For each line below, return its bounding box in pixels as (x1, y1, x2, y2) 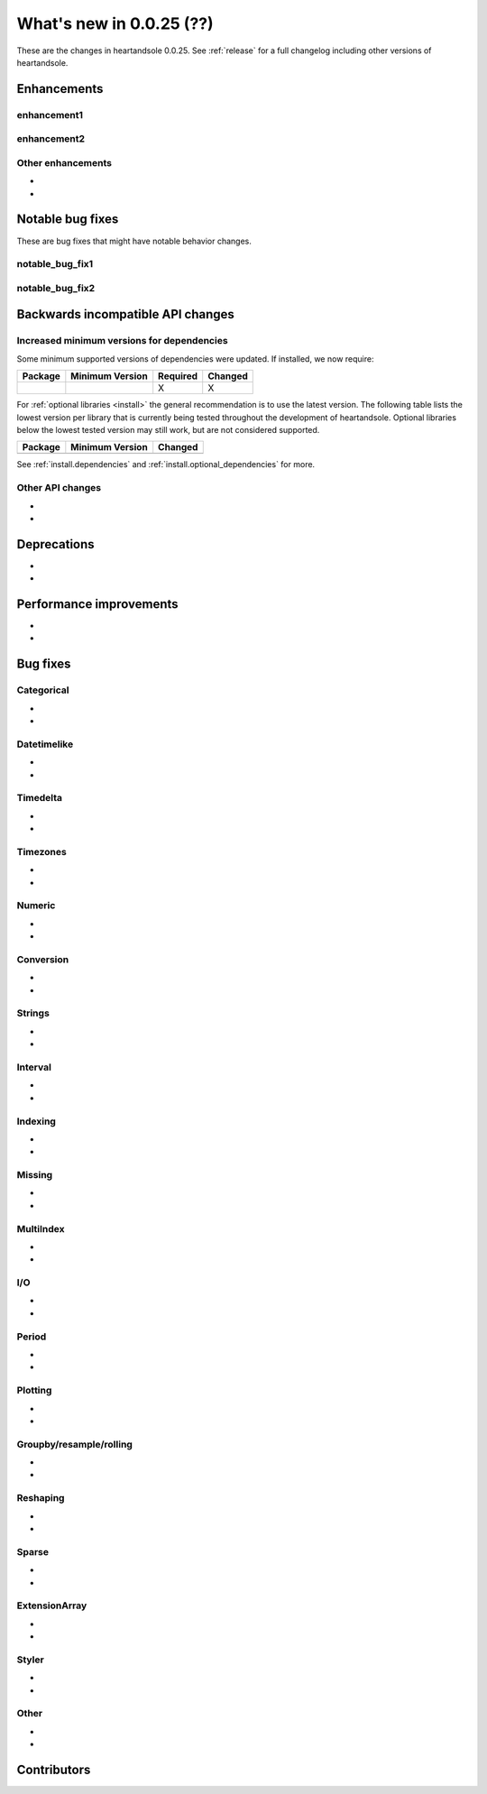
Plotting (16, 1385, 52, 1397)
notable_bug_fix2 (16, 281, 96, 294)
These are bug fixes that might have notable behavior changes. (16, 235, 252, 246)
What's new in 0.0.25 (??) (16, 14, 214, 33)
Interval (16, 1061, 51, 1073)
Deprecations (16, 537, 95, 552)
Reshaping (16, 1492, 65, 1504)
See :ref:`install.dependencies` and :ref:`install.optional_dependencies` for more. (16, 459, 316, 470)
